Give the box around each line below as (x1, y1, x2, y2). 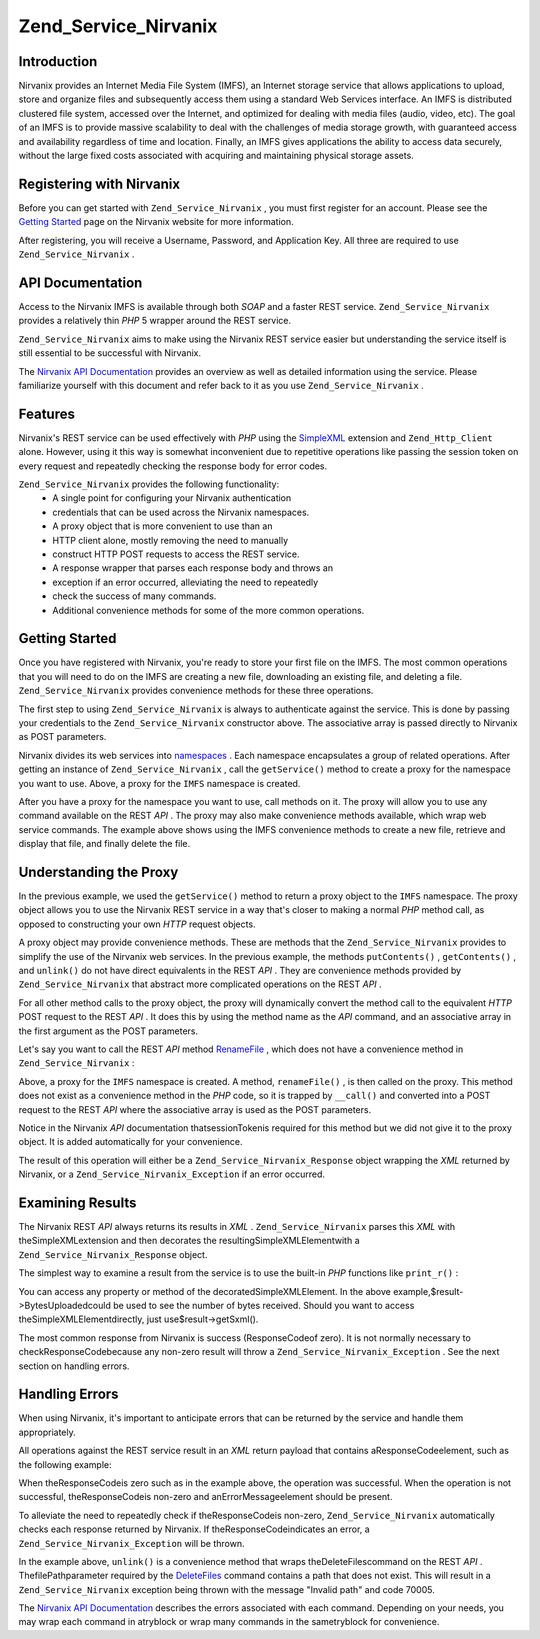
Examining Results (18, 1194, 137, 1211)
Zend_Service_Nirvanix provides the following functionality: (18, 478, 280, 490)
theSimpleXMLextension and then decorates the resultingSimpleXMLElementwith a (18, 1235, 360, 1247)
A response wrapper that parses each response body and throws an (52, 562, 334, 574)
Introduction (18, 53, 98, 70)
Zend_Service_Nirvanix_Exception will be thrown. (18, 1537, 245, 1549)
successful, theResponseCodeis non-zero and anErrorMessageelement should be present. (18, 1491, 393, 1503)
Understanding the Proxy (18, 863, 179, 880)
